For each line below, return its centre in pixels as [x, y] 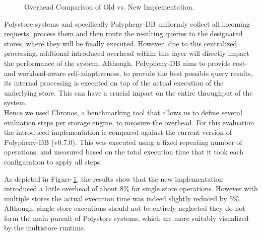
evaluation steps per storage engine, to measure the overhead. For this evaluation [129, 122]
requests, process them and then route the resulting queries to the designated [123, 33]
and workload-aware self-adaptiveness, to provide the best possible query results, [128, 73]
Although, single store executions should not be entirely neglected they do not [125, 208]
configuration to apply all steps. [53, 161]
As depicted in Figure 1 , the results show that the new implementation [114, 178]
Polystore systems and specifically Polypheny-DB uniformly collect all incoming [127, 23]
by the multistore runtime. [45, 228]
